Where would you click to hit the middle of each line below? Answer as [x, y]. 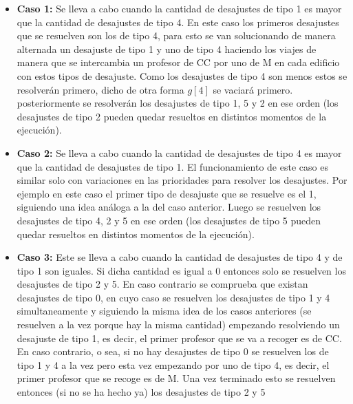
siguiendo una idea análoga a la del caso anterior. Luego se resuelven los [169, 207]
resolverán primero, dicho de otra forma [100, 89]
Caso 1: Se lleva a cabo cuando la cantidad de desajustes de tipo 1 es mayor [179, 8]
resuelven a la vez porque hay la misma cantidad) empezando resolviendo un [178, 325]
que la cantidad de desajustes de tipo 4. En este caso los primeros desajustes [178, 22]
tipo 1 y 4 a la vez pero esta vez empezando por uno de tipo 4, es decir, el [173, 364]
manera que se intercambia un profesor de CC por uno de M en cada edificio [178, 62]
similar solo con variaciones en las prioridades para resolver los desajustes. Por [182, 180]
